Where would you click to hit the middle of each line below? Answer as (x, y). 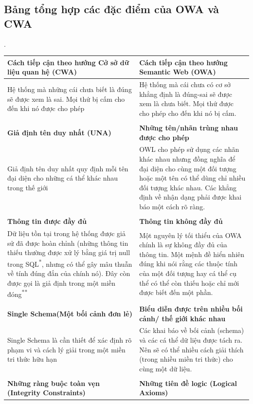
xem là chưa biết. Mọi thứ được (186, 103)
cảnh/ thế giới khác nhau (182, 318)
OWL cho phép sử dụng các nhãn (189, 149)
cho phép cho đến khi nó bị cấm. (188, 113)
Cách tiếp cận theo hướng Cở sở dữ (68, 62)
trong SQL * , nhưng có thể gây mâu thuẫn (70, 263)
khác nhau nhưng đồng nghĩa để (187, 159)
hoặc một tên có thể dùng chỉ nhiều (192, 178)
